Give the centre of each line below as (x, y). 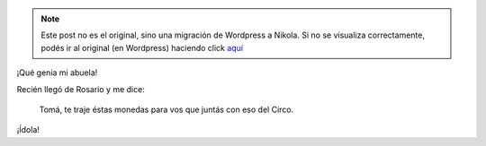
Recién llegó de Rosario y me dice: (81, 89)
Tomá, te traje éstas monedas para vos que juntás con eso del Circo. (166, 109)
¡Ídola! (28, 130)
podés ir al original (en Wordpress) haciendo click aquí (142, 47)
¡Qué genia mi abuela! (57, 73)
